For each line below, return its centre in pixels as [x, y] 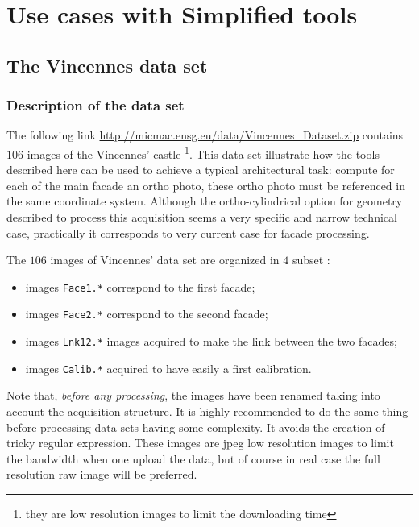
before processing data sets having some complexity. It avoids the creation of [196, 427]
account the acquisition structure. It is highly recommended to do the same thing [207, 411]
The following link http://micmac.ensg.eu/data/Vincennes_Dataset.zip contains [205, 135]
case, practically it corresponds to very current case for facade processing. [188, 232]
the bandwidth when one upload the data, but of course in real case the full [193, 458]
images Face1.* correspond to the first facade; [140, 286]
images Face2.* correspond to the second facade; [147, 314]
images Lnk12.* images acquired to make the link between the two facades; [211, 341]
